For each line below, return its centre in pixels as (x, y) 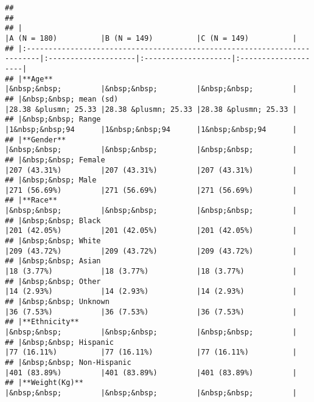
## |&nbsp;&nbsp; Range (53, 120)
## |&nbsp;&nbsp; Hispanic (59, 342)
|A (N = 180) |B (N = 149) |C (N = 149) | (151, 38)
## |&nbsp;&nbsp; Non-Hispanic (68, 362)
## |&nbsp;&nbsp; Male (51, 180)
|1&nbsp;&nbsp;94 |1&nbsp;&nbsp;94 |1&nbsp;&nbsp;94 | (151, 129)
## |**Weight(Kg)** (44, 383)
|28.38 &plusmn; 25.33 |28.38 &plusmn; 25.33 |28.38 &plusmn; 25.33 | (151, 109)
